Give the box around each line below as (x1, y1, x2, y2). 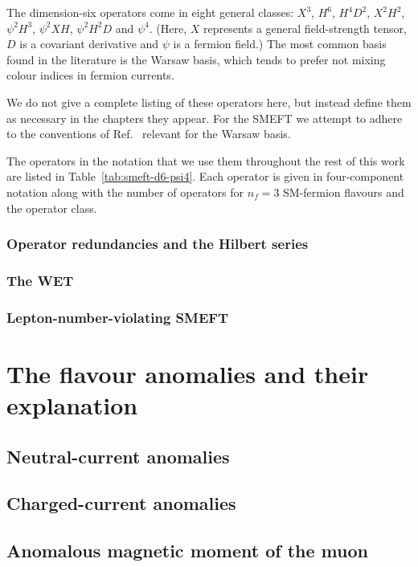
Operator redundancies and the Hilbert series (6, 234, 309, 254)
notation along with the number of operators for (6, 183, 244, 200)
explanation (6, 389, 138, 422)
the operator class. (6, 199, 97, 216)
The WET (6, 270, 74, 290)
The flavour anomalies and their (6, 357, 369, 390)
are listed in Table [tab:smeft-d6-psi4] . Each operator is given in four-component (6, 168, 404, 185)
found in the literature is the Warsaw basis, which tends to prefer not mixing (6, 51, 386, 67)
